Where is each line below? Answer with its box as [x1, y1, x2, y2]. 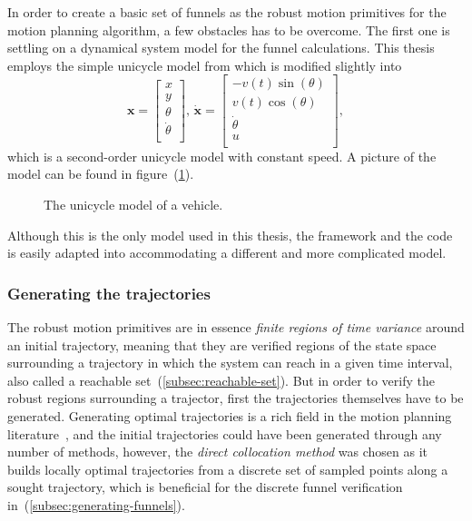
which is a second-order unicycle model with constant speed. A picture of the [7, 146, 437, 165]
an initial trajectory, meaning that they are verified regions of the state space [7, 335, 437, 354]
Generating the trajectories [7, 281, 211, 304]
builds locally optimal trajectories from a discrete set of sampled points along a [7, 459, 448, 478]
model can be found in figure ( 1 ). [7, 164, 194, 183]
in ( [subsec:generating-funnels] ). [7, 495, 185, 514]
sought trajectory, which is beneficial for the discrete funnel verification [7, 477, 403, 496]
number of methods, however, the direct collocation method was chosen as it [7, 442, 428, 461]
